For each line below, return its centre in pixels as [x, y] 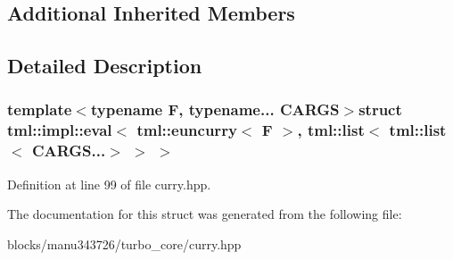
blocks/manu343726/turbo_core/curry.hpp [124, 243]
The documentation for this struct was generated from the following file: [205, 214]
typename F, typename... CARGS [215, 109]
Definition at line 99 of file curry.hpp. [109, 184]
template [40, 109]
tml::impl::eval [60, 130]
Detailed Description [105, 66]
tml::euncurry [187, 130]
